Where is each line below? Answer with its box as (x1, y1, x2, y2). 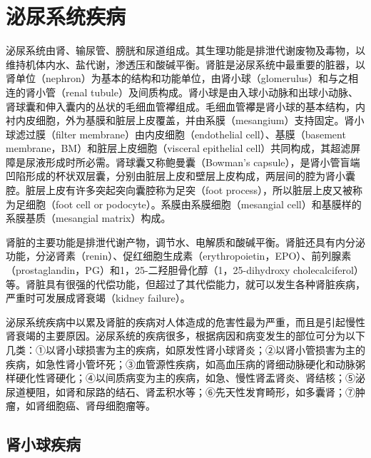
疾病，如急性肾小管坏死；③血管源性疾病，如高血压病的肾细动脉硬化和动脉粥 (6, 356, 365, 371)
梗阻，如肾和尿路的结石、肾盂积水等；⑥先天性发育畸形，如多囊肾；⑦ (25, 384, 355, 399)
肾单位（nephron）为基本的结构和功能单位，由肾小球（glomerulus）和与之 (6, 71, 349, 86)
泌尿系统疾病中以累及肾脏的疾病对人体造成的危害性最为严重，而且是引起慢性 (6, 314, 365, 329)
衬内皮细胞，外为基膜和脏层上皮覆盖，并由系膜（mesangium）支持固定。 (6, 113, 345, 128)
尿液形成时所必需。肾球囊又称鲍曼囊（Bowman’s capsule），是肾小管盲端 (25, 154, 360, 169)
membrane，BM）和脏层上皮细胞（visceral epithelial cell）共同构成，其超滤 (6, 141, 351, 156)
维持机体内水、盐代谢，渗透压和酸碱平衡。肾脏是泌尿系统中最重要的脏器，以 (6, 56, 365, 71)
